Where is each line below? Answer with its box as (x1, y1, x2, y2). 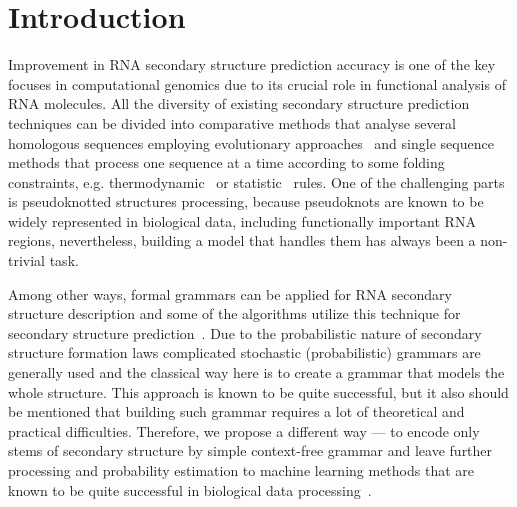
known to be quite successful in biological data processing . (8, 479, 372, 500)
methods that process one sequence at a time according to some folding (8, 152, 445, 173)
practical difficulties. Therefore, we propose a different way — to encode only (8, 420, 480, 441)
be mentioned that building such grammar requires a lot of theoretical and (8, 401, 465, 422)
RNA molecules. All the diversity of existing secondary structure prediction (8, 93, 470, 114)
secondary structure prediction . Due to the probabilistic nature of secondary (8, 322, 482, 343)
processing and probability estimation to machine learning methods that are (8, 460, 474, 480)
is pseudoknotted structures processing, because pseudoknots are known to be (8, 191, 484, 212)
